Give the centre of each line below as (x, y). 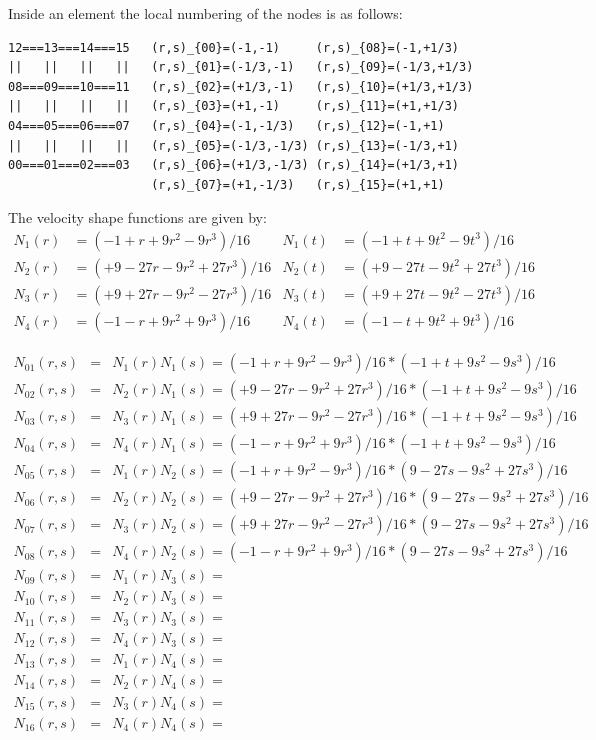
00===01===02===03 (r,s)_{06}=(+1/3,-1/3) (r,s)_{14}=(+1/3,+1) (234, 165)
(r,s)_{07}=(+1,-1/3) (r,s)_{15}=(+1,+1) (298, 184)
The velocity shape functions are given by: (137, 217)
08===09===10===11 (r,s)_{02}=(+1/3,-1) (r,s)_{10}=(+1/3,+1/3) (241, 86)
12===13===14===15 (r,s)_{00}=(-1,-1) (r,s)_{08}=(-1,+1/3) (234, 47)
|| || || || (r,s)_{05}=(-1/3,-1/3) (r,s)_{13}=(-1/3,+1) (234, 145)
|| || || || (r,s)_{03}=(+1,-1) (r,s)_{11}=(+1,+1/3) (234, 106)
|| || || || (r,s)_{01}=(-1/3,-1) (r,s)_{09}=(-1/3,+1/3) (241, 67)
